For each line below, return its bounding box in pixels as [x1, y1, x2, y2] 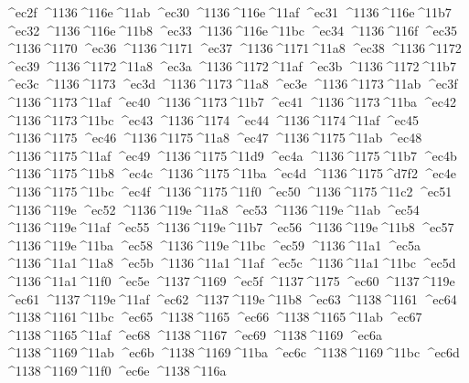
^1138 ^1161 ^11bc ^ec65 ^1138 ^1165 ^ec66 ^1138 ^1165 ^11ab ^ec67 [5, 307, 422, 326]
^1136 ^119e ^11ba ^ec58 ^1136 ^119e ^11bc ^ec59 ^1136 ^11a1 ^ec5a [5, 235, 421, 254]
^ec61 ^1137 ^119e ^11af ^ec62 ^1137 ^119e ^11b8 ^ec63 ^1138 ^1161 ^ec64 [5, 289, 457, 308]
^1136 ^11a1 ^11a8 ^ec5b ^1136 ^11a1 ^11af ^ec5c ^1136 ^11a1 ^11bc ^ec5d [5, 253, 456, 272]
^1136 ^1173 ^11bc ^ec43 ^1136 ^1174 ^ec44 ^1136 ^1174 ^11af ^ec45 [5, 110, 420, 129]
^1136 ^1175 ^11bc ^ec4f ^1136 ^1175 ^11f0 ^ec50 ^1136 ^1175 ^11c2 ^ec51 [5, 181, 453, 200]
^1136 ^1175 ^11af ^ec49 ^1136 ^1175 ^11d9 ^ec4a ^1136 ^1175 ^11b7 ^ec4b [5, 145, 457, 165]
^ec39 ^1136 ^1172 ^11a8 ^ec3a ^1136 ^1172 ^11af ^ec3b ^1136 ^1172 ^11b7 [5, 56, 456, 75]
